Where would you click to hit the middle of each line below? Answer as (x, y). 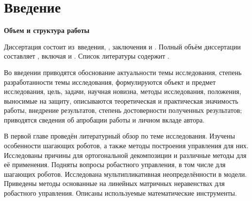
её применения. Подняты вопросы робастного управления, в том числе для (115, 164)
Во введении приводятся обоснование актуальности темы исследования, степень (123, 72)
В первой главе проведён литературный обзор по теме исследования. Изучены (119, 136)
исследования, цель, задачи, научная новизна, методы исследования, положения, (123, 91)
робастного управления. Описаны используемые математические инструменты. (120, 193)
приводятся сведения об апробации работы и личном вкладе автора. (104, 119)
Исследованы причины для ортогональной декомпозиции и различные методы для (125, 155)
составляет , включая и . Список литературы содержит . (87, 56)
